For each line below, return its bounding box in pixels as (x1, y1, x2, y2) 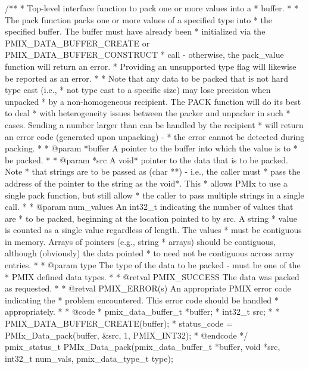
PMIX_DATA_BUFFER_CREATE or (5, 36, 150, 49)
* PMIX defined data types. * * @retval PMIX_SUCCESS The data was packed (5, 270, 299, 283)
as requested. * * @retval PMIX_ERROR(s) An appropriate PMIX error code (5, 282, 291, 294)
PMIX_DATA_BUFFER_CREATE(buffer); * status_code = (5, 317, 233, 330)
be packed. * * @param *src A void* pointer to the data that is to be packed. (5, 153, 288, 166)
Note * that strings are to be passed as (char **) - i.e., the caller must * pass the (5, 165, 301, 178)
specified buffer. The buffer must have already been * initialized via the (5, 25, 266, 38)
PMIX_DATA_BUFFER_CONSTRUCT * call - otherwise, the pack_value (5, 48, 284, 61)
